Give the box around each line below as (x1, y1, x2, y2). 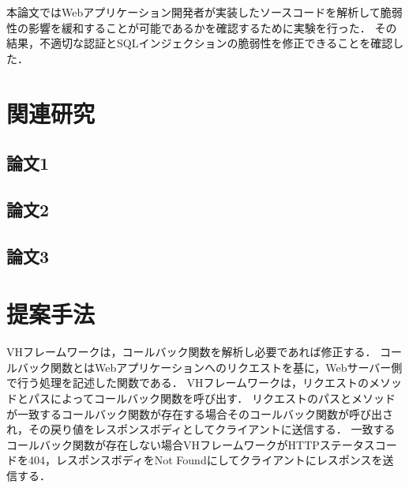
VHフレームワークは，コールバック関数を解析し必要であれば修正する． (6, 343, 377, 360)
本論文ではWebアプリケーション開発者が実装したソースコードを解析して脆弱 (6, 4, 403, 20)
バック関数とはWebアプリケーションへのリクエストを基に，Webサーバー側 (17, 358, 403, 375)
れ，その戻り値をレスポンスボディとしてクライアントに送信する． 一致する (6, 421, 396, 437)
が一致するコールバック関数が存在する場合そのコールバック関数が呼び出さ (6, 405, 393, 422)
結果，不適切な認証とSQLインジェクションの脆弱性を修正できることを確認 (6, 35, 393, 51)
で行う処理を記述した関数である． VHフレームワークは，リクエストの (6, 374, 370, 391)
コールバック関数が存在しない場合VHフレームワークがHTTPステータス (6, 436, 375, 452)
